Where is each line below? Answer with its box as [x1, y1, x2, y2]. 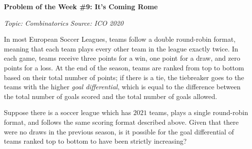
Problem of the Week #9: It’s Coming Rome [4, 1, 158, 11]
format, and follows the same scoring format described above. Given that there [4, 116, 239, 127]
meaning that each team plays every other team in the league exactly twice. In [4, 43, 238, 53]
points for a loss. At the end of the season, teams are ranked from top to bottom [4, 62, 244, 72]
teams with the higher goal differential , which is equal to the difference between [4, 82, 241, 92]
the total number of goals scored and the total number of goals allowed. [4, 91, 217, 101]
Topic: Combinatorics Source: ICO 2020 [4, 17, 124, 28]
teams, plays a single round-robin [149, 107, 248, 117]
